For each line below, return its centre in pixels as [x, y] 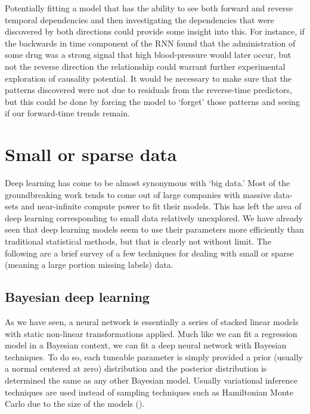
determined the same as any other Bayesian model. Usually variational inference [151, 380]
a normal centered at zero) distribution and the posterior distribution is [136, 368]
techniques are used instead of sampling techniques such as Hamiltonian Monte [149, 392]
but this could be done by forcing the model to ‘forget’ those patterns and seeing [153, 101]
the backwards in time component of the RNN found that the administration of [150, 43]
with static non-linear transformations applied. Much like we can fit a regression [151, 333]
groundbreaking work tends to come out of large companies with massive [138, 194]
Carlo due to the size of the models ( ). [75, 404]
